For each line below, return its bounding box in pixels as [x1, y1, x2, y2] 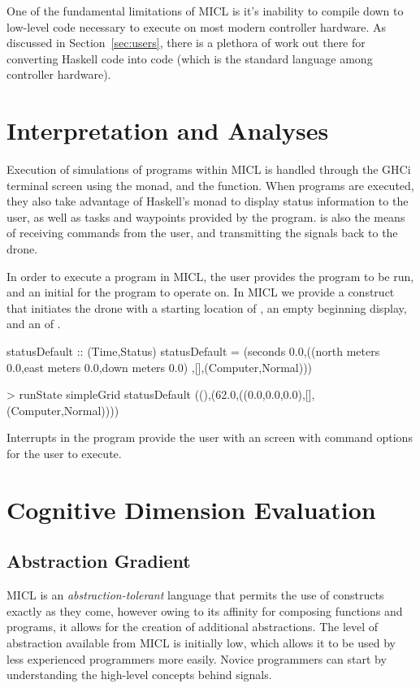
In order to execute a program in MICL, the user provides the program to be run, [6, 267, 414, 284]
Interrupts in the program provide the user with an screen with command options [6, 429, 413, 446]
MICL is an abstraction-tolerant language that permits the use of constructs [6, 586, 384, 604]
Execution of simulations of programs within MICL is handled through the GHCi [6, 161, 411, 178]
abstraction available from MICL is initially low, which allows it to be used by [6, 634, 396, 651]
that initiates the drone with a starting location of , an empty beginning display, [6, 299, 407, 316]
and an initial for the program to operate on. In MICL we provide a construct [6, 283, 395, 301]
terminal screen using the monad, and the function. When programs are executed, [6, 176, 414, 193]
